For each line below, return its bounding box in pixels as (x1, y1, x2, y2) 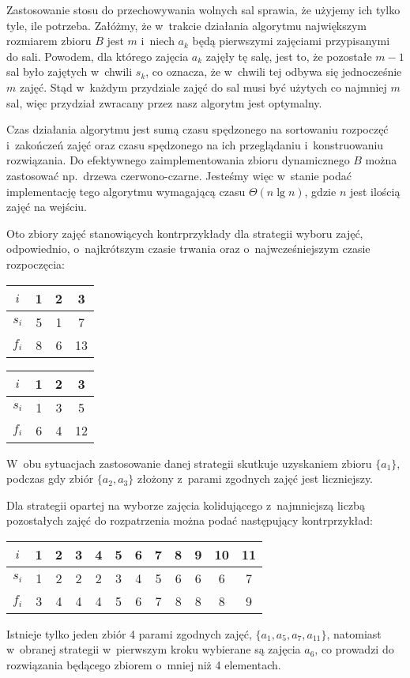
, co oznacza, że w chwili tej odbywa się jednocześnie (145, 63, 402, 80)
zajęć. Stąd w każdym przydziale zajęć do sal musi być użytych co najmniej (19, 78, 387, 95)
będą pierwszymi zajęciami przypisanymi (192, 32, 390, 49)
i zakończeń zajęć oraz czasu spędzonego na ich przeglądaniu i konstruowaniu (6, 136, 384, 153)
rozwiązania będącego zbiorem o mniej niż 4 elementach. (6, 657, 281, 673)
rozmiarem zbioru (6, 32, 92, 49)
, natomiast (326, 625, 382, 642)
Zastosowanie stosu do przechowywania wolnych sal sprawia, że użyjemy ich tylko (6, 2, 401, 17)
